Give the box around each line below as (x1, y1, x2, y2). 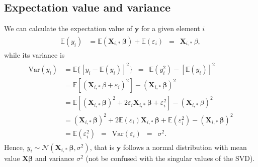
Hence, (4, 141, 25, 152)
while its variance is (4, 49, 65, 60)
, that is (90, 141, 114, 152)
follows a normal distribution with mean (123, 141, 247, 152)
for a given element (141, 23, 200, 34)
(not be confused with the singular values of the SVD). (85, 152, 255, 163)
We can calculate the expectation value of (4, 23, 133, 34)
